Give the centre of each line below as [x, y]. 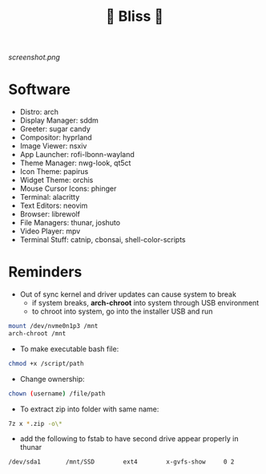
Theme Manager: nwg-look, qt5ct [75, 163]
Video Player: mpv [50, 231]
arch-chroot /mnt [37, 333]
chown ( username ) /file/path [57, 393]
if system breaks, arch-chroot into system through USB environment [145, 303]
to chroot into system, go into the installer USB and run [122, 311]
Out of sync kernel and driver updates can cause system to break [128, 294]
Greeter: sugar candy [55, 129]
